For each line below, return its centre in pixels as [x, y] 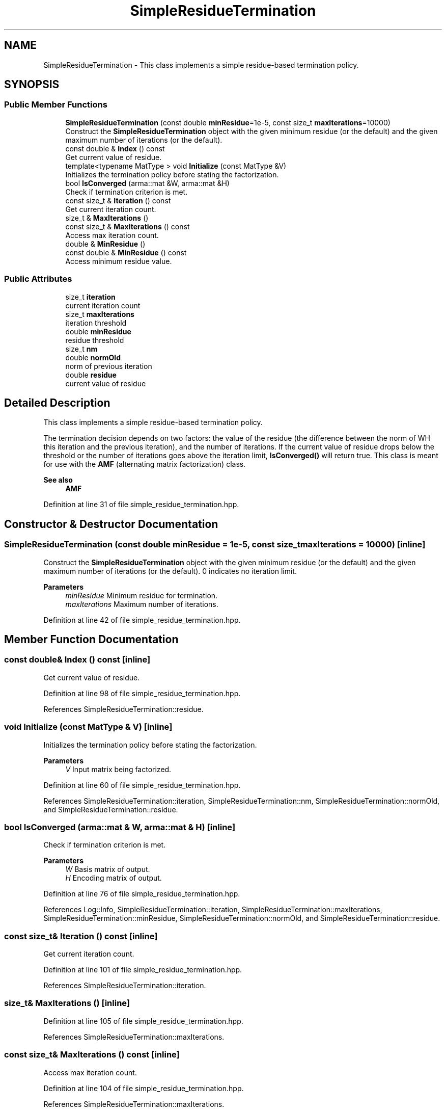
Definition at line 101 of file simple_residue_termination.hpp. [143, 970]
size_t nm [81, 349]
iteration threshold [96, 323]
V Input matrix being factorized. [118, 769]
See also [58, 480]
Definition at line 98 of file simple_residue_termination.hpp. [142, 693]
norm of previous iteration [109, 366]
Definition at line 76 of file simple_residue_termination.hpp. [142, 894]
